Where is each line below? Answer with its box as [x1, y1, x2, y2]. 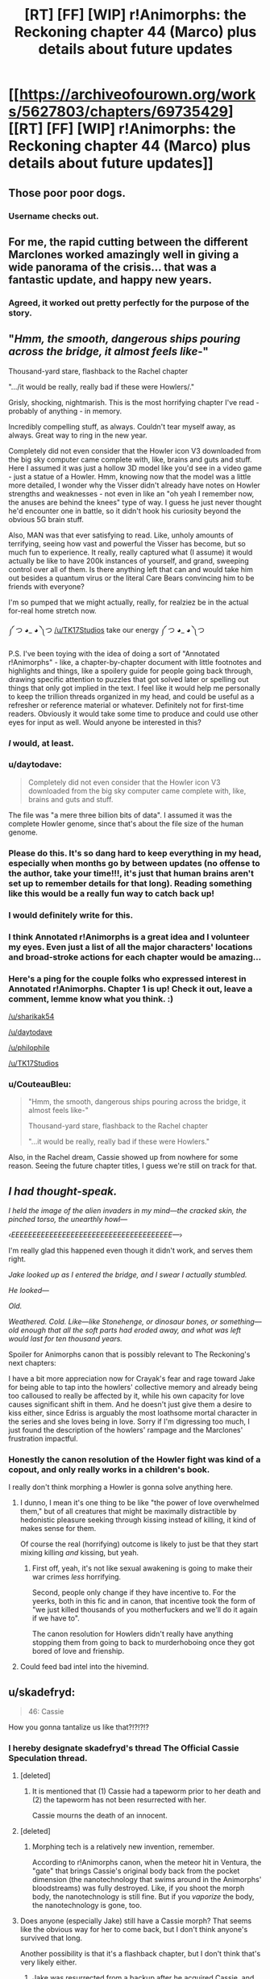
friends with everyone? [8, 581, 85, 591]
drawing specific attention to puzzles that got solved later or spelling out [8, 674, 249, 684]
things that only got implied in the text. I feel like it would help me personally [8, 683, 260, 692]
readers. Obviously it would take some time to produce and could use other [8, 709, 259, 718]
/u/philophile [8, 1043, 50, 1052]
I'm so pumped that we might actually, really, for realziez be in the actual [8, 597, 249, 607]
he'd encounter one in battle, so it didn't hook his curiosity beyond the [8, 506, 242, 516]
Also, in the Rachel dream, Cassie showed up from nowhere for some [8, 1153, 239, 1162]
